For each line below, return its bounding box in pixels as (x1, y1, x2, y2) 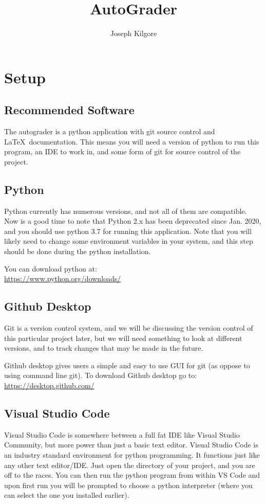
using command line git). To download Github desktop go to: (4, 370, 197, 381)
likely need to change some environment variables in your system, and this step (4, 236, 253, 246)
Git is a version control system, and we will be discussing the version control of (4, 322, 253, 333)
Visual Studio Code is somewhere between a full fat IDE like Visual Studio (4, 429, 240, 440)
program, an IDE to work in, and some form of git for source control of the (4, 146, 241, 157)
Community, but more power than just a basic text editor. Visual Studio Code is (4, 439, 258, 450)
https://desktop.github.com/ (4, 380, 94, 391)
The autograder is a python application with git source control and (4, 126, 215, 137)
